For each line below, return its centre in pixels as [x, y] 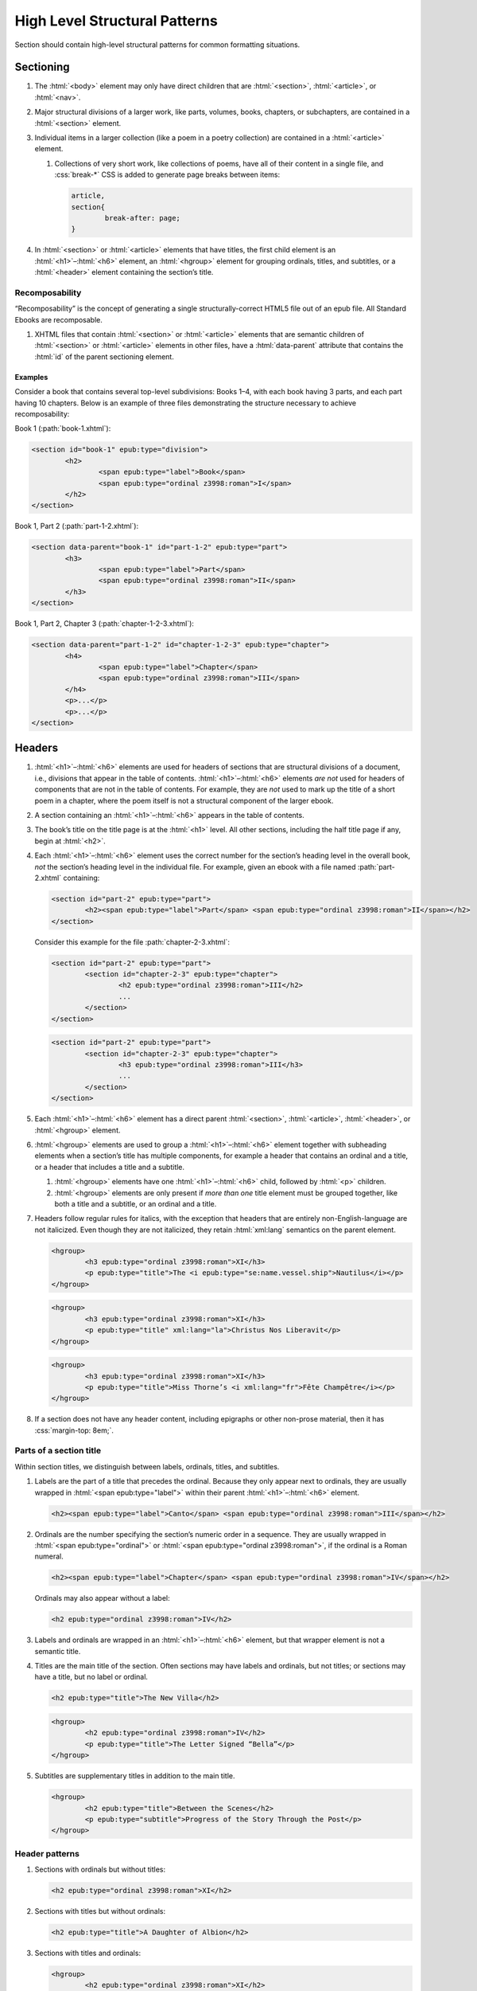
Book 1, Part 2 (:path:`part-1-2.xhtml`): [77, 526]
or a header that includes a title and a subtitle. [110, 1167]
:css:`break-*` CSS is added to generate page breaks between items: [167, 174]
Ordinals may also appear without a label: [102, 1598]
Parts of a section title [58, 1451]
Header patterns [47, 1853]
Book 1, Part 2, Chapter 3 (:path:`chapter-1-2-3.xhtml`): [105, 624]
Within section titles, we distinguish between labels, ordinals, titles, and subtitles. [147, 1466]
